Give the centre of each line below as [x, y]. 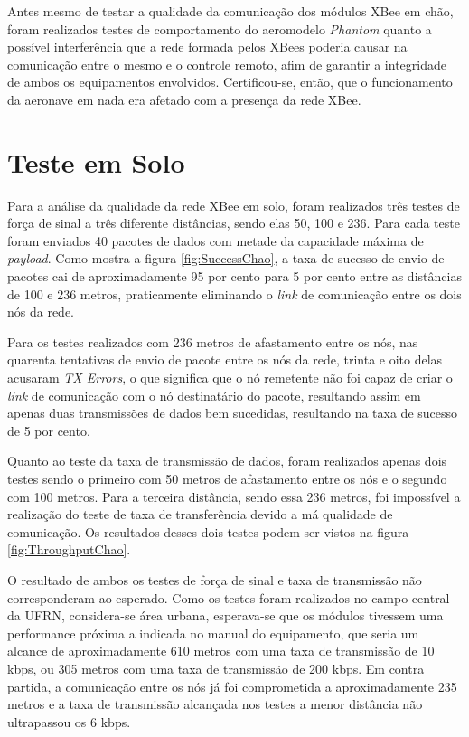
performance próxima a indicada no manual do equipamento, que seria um [213, 633]
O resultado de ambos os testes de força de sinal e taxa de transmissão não [215, 579]
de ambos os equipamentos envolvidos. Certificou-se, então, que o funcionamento [230, 82]
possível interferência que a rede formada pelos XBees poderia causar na [207, 47]
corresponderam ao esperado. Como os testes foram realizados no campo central [229, 597]
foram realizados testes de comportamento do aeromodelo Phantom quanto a [220, 28]
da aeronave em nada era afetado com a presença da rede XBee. [184, 99]
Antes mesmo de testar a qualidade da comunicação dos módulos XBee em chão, [230, 11]
